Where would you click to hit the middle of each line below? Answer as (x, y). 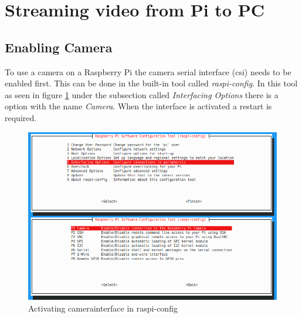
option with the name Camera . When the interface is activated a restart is (138, 106)
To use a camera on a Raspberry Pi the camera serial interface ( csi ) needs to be (148, 71)
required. (21, 117)
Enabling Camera (59, 47)
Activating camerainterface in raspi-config (103, 308)
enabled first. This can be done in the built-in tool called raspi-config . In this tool (151, 83)
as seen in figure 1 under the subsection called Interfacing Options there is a (142, 94)
